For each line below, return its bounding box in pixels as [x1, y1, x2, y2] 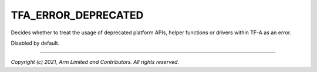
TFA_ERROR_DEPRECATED [11, 9, 144, 21]
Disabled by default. [11, 39, 60, 46]
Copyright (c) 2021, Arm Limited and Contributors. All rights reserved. [11, 59, 179, 66]
